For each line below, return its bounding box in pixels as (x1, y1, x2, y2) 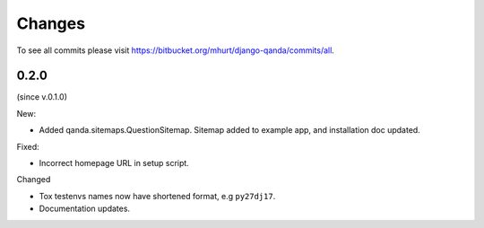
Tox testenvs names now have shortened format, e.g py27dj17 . (39, 190, 276, 201)
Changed (16, 174, 51, 185)
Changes (16, 13, 85, 33)
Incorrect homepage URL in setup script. (39, 158, 190, 169)
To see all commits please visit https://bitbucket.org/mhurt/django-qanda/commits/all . (16, 45, 335, 56)
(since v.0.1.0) (16, 92, 67, 102)
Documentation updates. (39, 203, 130, 215)
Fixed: (16, 141, 39, 152)
